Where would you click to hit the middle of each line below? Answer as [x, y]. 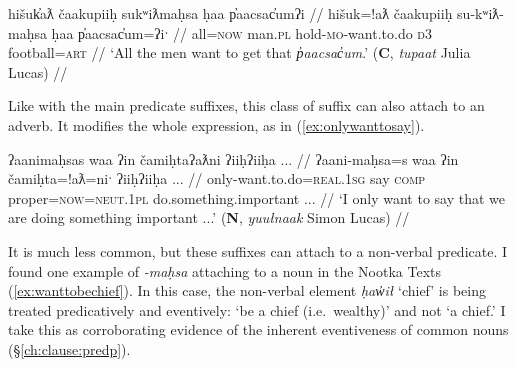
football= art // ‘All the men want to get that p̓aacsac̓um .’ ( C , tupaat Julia [239, 52]
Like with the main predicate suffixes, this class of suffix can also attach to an [246, 105]
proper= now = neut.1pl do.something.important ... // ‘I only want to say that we [257, 197]
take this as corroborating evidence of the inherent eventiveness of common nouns [258, 329]
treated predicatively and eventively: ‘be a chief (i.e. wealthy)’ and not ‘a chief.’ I [257, 309]
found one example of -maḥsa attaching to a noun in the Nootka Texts [225, 270]
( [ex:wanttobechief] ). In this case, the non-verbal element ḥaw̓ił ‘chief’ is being [247, 290]
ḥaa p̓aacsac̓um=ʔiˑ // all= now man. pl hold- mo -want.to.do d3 [241, 32]
